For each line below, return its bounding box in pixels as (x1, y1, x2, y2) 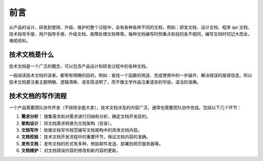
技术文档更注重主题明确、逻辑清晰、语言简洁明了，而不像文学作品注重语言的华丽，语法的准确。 (9, 79, 201, 85)
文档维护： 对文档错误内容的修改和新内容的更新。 (21, 147, 121, 153)
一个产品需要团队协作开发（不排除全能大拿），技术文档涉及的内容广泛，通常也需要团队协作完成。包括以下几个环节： (9, 105, 242, 110)
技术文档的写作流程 (9, 91, 67, 100)
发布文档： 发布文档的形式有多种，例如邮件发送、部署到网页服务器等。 (21, 141, 163, 146)
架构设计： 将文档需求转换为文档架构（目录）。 (21, 120, 114, 126)
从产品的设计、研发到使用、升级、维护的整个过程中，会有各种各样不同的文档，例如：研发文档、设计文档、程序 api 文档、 (9, 24, 252, 30)
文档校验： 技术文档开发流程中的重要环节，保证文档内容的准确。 (21, 134, 150, 140)
